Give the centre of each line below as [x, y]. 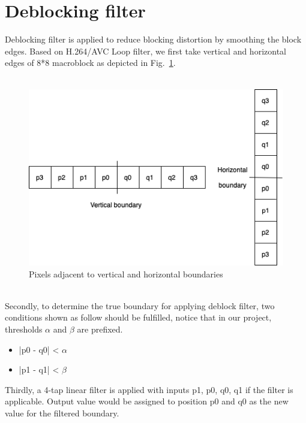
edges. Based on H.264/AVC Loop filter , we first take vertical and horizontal [145, 51]
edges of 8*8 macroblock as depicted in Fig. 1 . [90, 63]
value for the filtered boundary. [62, 413]
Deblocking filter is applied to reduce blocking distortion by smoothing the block [153, 39]
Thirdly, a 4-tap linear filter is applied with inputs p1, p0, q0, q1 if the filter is [149, 389]
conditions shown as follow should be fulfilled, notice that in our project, [138, 317]
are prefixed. [100, 329]
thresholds [24, 329]
